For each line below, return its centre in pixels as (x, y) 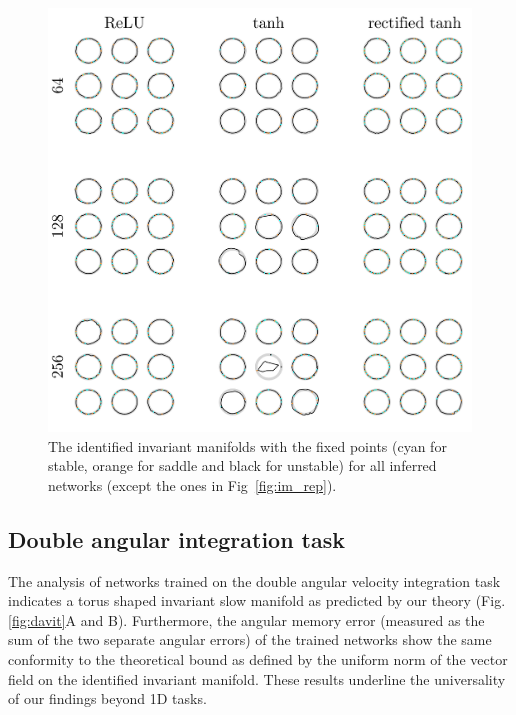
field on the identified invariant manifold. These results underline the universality (257, 678)
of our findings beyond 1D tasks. (107, 698)
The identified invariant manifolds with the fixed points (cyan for (247, 445)
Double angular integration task (177, 538)
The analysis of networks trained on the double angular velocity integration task (254, 580)
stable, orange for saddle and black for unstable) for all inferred (242, 465)
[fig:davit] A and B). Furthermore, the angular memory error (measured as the (246, 619)
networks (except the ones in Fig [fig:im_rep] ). (192, 484)
